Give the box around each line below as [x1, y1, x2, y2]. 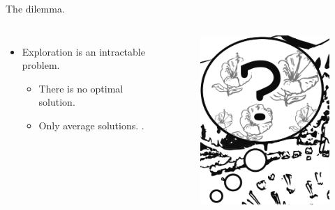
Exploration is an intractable [22, 44, 145, 58]
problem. [22, 58, 60, 72]
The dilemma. [6, 1, 65, 15]
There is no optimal [38, 81, 124, 95]
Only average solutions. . [38, 118, 144, 132]
